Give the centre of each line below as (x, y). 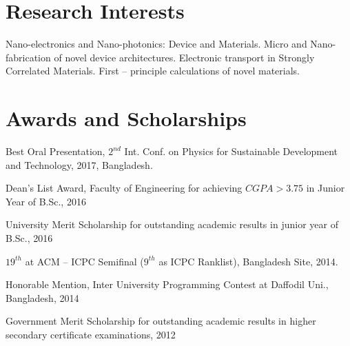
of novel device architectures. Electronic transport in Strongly (184, 57)
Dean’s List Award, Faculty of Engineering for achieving (124, 188)
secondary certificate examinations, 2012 (91, 334)
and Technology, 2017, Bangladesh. (79, 164)
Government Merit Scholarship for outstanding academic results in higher (161, 321)
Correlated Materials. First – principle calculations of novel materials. (153, 71)
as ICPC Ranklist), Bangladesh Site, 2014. (248, 261)
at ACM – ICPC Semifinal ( (84, 261)
